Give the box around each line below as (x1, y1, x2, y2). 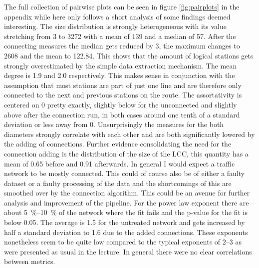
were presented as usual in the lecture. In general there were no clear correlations (4, 246, 252, 256)
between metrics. (4, 256, 55, 266)
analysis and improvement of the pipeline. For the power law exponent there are (4, 197, 249, 207)
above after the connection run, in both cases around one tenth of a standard (4, 109, 240, 119)
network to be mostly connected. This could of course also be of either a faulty (4, 168, 245, 178)
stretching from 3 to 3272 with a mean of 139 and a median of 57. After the (4, 30, 236, 41)
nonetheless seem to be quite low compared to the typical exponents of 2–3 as (4, 236, 242, 247)
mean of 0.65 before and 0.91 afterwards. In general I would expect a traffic (4, 158, 235, 168)
